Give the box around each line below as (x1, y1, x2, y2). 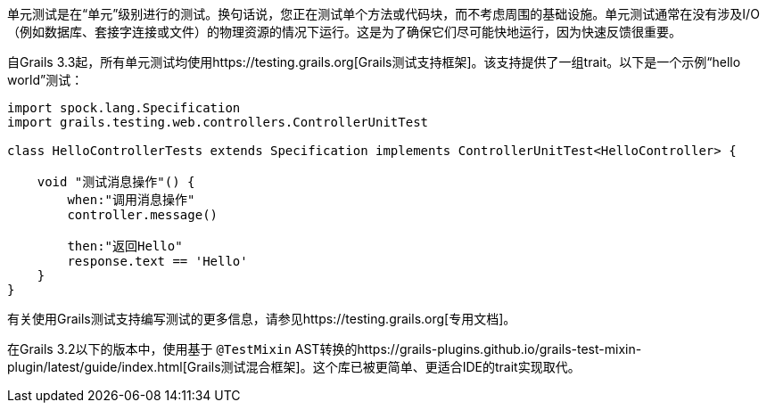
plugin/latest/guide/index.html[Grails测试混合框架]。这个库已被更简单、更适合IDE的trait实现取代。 (7, 359, 581, 374)
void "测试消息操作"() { (37, 175, 195, 189)
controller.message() (67, 208, 219, 222)
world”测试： (7, 72, 84, 87)
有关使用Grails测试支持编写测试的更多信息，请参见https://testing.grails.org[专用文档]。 (7, 311, 516, 326)
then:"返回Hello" (67, 239, 183, 253)
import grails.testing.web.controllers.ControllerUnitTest (7, 115, 429, 129)
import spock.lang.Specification (7, 101, 241, 115)
